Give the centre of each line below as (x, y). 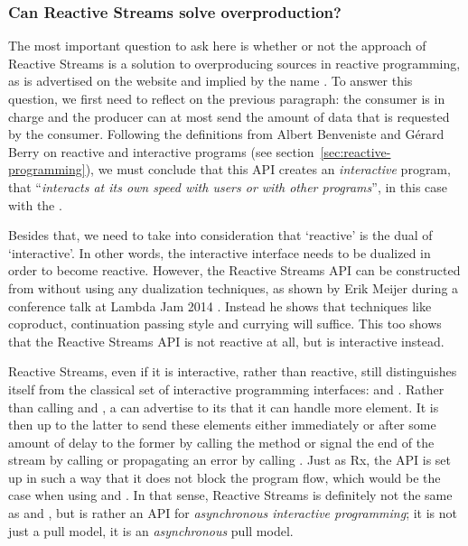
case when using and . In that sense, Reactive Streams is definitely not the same (230, 495)
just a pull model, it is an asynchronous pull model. (151, 530)
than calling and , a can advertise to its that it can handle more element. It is (224, 407)
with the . (35, 204)
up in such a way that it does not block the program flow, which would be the (225, 477)
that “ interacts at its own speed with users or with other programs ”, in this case (228, 186)
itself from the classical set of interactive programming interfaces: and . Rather (226, 389)
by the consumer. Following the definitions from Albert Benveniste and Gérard (226, 134)
